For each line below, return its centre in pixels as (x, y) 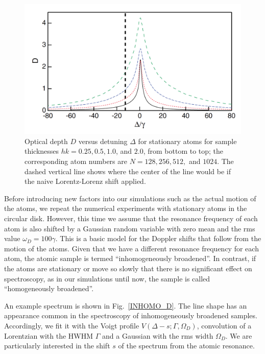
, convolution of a (224, 325)
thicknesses (42, 151)
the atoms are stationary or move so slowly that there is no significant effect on (128, 268)
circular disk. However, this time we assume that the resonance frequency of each (131, 218)
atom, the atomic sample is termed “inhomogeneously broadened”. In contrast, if (130, 258)
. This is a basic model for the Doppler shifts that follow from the (158, 238)
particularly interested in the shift (57, 346)
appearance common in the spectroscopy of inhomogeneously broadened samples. (131, 315)
